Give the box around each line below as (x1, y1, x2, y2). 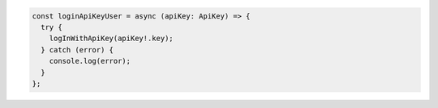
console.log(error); (49, 56, 131, 66)
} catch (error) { (41, 45, 114, 54)
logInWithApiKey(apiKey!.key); (49, 34, 174, 44)
